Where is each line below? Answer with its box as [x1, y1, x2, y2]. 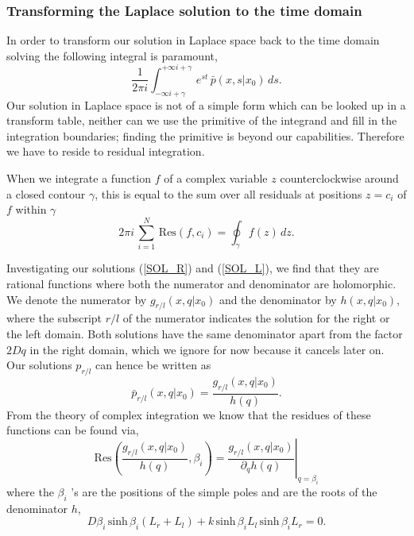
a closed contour [6, 185, 86, 202]
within [15, 201, 47, 218]
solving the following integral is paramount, [6, 47, 218, 64]
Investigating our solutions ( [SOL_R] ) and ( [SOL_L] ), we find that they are [6, 260, 379, 276]
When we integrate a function [6, 170, 152, 187]
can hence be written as [95, 357, 211, 373]
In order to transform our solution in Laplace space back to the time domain [6, 32, 380, 48]
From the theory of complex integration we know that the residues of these [6, 406, 371, 422]
